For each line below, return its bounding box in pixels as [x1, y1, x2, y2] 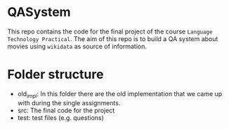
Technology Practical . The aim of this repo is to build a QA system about [7, 34, 218, 43]
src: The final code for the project [17, 106, 115, 114]
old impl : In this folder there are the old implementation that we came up [17, 89, 223, 100]
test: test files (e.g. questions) [17, 113, 104, 122]
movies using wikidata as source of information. [7, 42, 148, 50]
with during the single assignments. [17, 98, 121, 107]
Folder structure [7, 67, 104, 82]
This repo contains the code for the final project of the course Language [7, 27, 213, 36]
